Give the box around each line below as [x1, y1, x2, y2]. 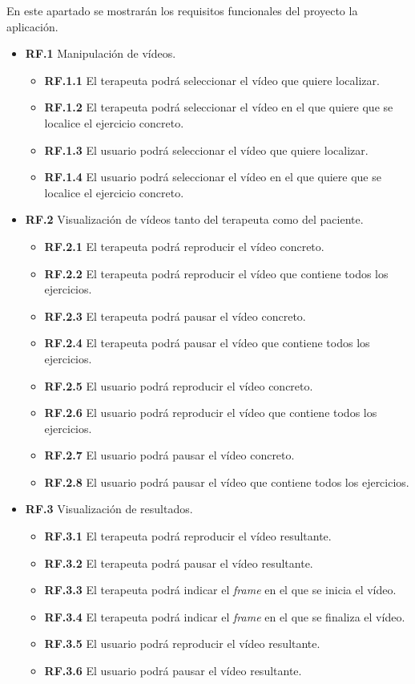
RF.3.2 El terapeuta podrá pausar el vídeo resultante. [44, 554, 313, 571]
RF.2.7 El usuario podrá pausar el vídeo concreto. [44, 447, 295, 463]
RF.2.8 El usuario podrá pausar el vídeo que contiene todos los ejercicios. [44, 473, 409, 490]
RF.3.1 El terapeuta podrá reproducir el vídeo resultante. [44, 528, 332, 544]
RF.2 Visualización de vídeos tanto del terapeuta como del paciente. [25, 211, 364, 228]
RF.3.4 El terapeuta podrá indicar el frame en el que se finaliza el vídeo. [44, 608, 405, 625]
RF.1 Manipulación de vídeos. [25, 45, 176, 62]
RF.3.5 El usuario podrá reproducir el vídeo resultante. [44, 635, 320, 652]
